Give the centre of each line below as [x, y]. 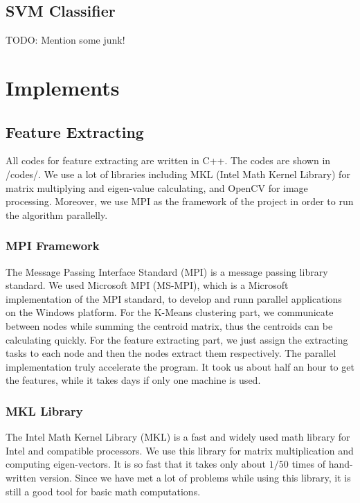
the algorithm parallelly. [57, 214]
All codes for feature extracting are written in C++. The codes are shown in [168, 160]
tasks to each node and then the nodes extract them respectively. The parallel [171, 353]
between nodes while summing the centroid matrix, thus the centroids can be [169, 325]
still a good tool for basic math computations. [103, 491]
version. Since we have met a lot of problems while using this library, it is [195, 477]
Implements [63, 87]
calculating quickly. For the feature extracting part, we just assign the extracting [177, 339]
